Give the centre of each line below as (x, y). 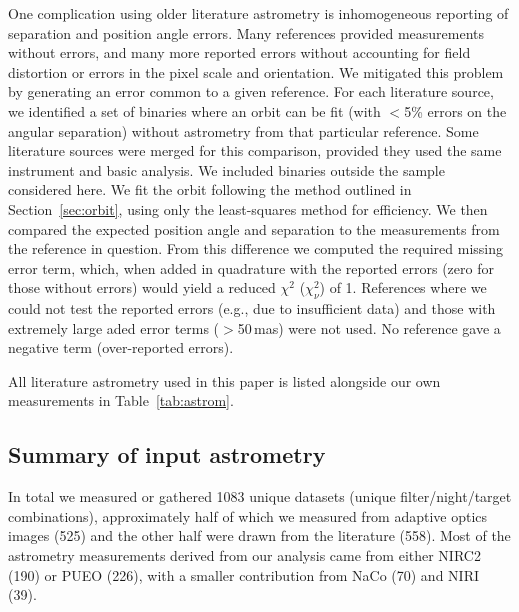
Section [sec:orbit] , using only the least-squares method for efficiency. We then (248, 208)
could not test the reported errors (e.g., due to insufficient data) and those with (252, 308)
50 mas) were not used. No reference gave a (369, 327)
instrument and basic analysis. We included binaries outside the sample (226, 169)
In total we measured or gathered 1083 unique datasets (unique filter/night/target (260, 496)
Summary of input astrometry (167, 454)
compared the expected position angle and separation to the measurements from (254, 228)
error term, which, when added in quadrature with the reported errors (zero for (251, 267)
